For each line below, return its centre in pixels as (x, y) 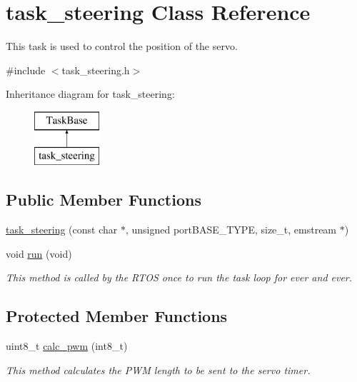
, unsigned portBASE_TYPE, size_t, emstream (231, 230)
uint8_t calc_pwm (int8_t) (67, 346)
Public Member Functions (104, 200)
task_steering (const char (62, 230)
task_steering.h (96, 70)
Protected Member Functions (117, 316)
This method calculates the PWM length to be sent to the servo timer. (158, 370)
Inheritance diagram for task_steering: (90, 94)
